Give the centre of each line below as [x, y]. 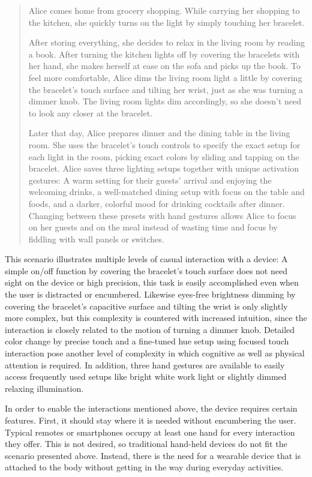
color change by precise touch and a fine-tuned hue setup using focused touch [147, 341]
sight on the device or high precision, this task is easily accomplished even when [152, 282]
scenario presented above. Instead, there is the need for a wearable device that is [153, 455]
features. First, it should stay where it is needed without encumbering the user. [151, 420]
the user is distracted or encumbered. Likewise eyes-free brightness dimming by [150, 294]
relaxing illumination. [44, 388]
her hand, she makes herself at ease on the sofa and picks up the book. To [164, 66]
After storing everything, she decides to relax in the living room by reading [166, 42]
